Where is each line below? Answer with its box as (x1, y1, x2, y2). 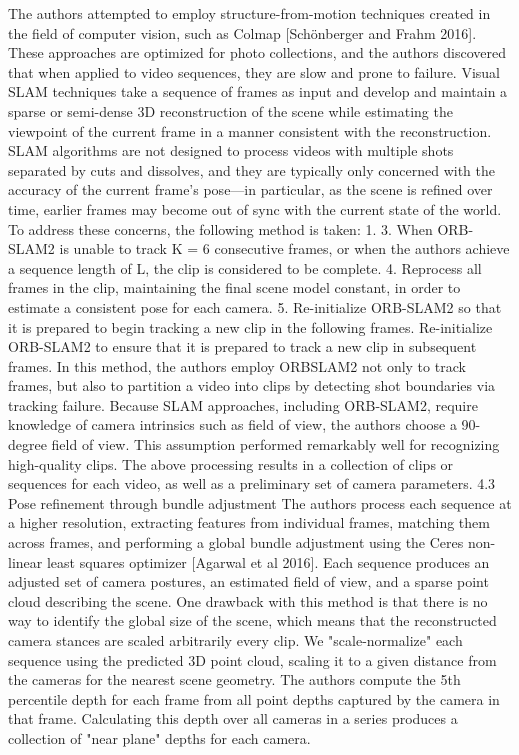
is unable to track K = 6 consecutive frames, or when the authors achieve (59, 238, 510, 259)
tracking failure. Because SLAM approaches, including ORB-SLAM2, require (8, 394, 478, 415)
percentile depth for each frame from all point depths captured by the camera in (8, 688, 500, 709)
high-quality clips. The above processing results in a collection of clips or (8, 453, 454, 474)
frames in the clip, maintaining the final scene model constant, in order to (8, 277, 461, 298)
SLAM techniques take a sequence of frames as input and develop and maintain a (8, 81, 508, 102)
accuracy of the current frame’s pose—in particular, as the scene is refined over (8, 179, 493, 200)
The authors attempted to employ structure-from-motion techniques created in (8, 3, 491, 23)
